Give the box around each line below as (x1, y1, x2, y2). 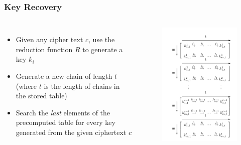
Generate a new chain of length (16, 71, 112, 81)
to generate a (82, 44, 123, 54)
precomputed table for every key (16, 117, 115, 127)
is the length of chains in (44, 80, 120, 91)
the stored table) (16, 90, 67, 101)
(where (16, 80, 37, 91)
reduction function (16, 44, 73, 54)
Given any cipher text (16, 34, 83, 45)
